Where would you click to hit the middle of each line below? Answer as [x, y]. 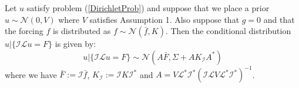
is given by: [75, 44]
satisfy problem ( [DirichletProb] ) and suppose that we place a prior [148, 8]
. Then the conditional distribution [228, 31]
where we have [31, 74]
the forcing [24, 31]
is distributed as [82, 31]
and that [279, 19]
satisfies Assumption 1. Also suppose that [164, 19]
